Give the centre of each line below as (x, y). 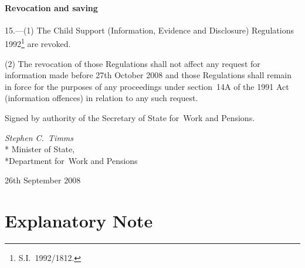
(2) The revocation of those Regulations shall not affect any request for (133, 63)
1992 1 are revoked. (38, 43)
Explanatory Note (79, 221)
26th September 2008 (43, 180)
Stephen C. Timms (39, 137)
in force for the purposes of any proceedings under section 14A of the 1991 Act (147, 86)
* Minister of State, (40, 149)
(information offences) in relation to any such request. (101, 98)
